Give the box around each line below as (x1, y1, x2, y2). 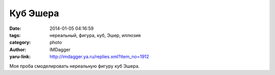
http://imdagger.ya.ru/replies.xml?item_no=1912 (49, 54, 150, 60)
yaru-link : (9, 54, 31, 60)
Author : (9, 46, 26, 53)
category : (9, 40, 31, 46)
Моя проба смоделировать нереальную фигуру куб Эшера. (9, 63, 140, 69)
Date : (9, 25, 21, 31)
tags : (9, 32, 21, 38)
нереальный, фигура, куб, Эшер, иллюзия (49, 32, 141, 38)
